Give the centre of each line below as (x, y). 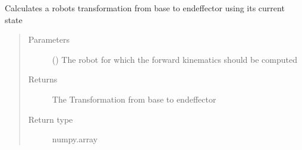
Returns (43, 79)
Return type (51, 119)
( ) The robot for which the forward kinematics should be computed (174, 59)
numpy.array (75, 139)
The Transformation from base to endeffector (134, 99)
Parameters (49, 39)
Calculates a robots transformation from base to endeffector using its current (145, 8)
